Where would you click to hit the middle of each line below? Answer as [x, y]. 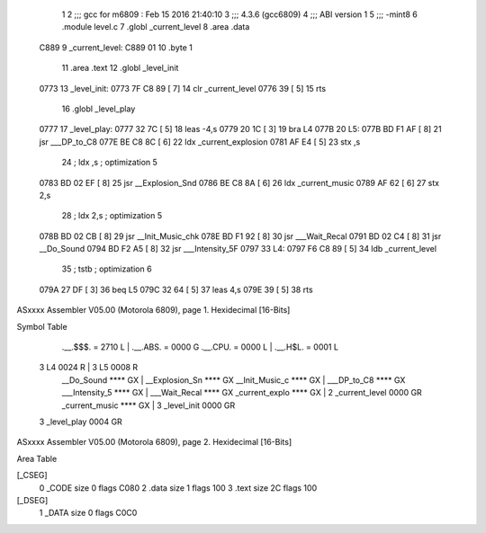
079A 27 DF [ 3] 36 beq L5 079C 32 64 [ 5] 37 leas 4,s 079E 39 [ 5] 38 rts [176, 289]
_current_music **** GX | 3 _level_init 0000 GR [148, 405]
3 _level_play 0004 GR [81, 422]
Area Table [37, 458]
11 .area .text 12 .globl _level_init [120, 68]
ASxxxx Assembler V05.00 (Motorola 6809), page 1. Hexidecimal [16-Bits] [153, 310]
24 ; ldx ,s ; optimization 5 [109, 163]
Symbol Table [42, 326]
